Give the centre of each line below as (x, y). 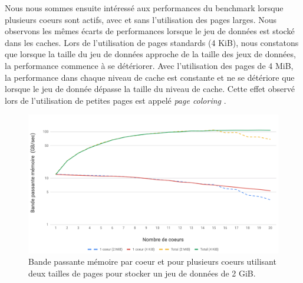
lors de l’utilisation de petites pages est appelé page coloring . (116, 100)
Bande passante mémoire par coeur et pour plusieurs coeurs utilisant (152, 261)
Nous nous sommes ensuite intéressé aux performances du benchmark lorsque (144, 8)
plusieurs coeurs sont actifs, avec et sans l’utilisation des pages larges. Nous (141, 19)
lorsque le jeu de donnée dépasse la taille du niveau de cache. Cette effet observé (150, 89)
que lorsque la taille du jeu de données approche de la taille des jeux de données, (150, 54)
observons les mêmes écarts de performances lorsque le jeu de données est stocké (150, 31)
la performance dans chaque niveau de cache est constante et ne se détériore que (150, 77)
